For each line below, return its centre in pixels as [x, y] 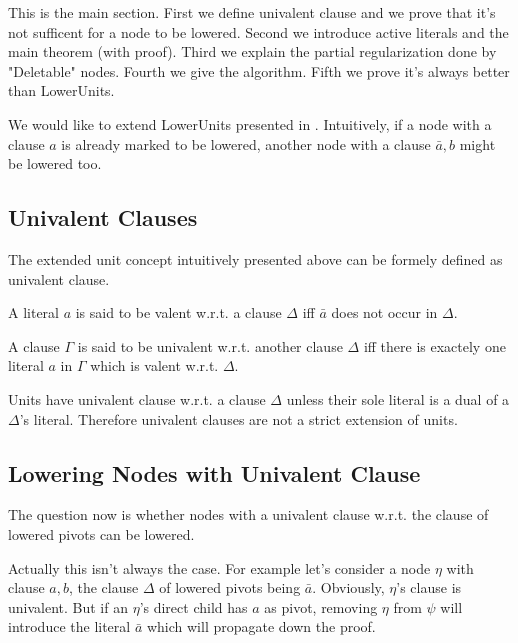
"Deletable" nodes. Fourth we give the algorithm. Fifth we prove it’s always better [259, 70]
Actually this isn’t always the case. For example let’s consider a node [219, 567]
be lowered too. [55, 163]
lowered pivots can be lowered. [101, 533]
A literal [33, 312]
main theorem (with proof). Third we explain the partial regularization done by [252, 51]
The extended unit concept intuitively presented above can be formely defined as [255, 258]
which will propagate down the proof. [261, 626]
